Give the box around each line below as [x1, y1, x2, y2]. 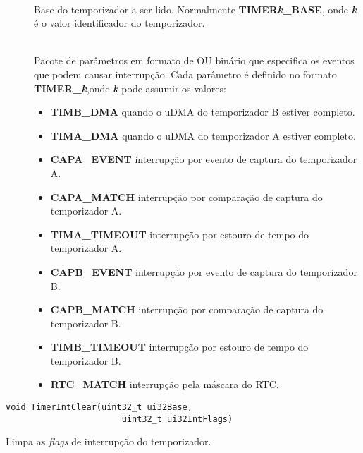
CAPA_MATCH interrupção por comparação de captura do [50, 189, 323, 204]
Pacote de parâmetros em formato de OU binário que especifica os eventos [34, 53, 355, 68]
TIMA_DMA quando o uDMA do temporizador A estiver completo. [50, 128, 356, 143]
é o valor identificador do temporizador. [34, 16, 205, 30]
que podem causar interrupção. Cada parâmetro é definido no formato [34, 66, 337, 81]
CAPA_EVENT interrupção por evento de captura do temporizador [50, 152, 357, 167]
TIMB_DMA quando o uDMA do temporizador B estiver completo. [50, 104, 355, 119]
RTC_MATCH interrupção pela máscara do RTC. [50, 377, 279, 392]
